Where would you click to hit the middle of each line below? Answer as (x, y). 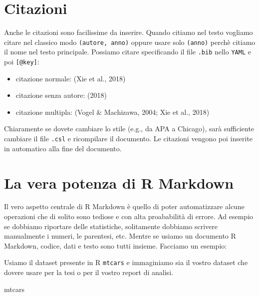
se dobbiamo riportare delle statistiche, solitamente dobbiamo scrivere (111, 226)
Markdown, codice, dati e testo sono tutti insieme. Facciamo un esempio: (116, 245)
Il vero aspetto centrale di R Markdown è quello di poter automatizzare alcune (124, 206)
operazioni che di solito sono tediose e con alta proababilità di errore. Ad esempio (129, 216)
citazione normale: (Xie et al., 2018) (71, 78)
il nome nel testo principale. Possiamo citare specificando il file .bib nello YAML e (128, 52)
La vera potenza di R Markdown (119, 182)
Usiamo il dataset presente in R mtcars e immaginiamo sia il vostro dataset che (126, 262)
